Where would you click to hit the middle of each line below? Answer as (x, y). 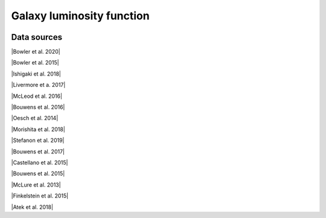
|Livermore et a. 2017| (38, 85)
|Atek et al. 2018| (32, 207)
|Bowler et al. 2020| (36, 52)
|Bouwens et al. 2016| (38, 107)
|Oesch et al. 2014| (35, 118)
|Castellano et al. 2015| (40, 162)
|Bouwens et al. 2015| (38, 174)
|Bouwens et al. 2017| (38, 152)
